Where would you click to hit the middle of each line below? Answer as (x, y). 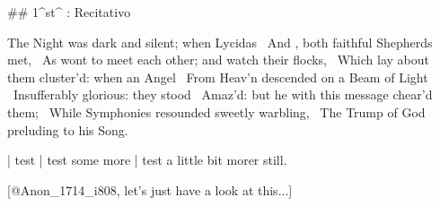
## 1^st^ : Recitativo (69, 12)
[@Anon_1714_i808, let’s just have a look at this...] (150, 189)
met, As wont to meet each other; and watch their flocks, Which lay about (218, 60)
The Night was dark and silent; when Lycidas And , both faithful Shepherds (220, 42)
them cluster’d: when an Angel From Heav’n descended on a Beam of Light (218, 77)
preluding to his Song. (68, 129)
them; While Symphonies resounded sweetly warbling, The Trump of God (216, 112)
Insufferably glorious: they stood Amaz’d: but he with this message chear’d (223, 94)
